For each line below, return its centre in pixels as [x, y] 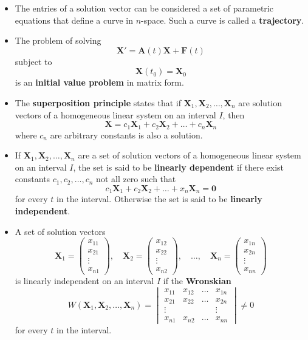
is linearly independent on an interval [84, 280]
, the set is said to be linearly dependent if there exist [179, 167]
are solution [260, 102]
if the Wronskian [197, 280]
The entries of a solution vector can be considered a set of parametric [144, 8]
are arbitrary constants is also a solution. [126, 134]
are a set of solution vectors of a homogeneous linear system [190, 155]
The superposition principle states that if [98, 102]
